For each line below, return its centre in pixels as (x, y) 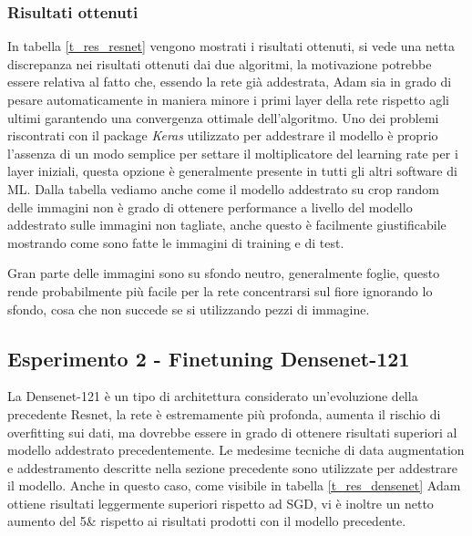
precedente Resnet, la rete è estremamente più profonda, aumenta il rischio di (224, 413)
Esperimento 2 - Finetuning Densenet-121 (209, 358)
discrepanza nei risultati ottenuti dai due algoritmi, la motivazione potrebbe (220, 63)
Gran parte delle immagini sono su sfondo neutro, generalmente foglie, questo (224, 273)
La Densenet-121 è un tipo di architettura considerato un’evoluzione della (213, 396)
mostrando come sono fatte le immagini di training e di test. (176, 242)
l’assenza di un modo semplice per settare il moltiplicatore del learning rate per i (233, 153)
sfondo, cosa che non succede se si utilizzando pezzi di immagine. (189, 309)
